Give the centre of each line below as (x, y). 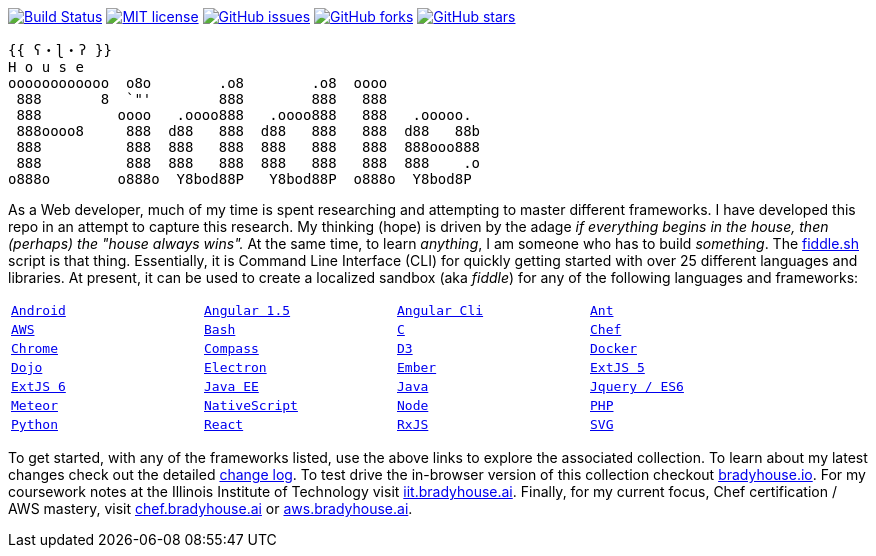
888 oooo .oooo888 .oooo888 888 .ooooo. (244, 115)
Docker (613, 348)
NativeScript (251, 405)
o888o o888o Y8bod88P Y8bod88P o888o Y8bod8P (240, 179)
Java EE (231, 386)
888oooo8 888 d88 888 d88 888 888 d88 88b (248, 131)
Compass (231, 348)
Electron (235, 367)
